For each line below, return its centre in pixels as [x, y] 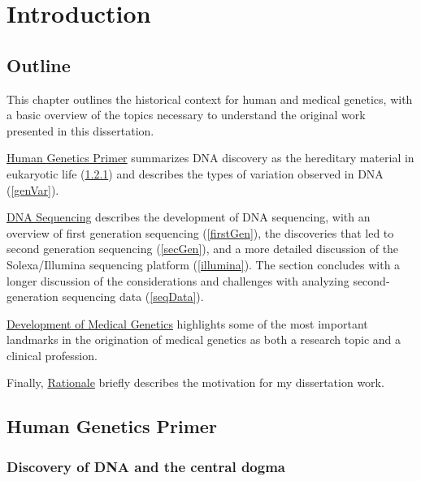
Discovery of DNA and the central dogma [146, 466]
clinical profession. [52, 355]
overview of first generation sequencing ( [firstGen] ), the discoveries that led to [200, 232]
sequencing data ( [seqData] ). [133, 296]
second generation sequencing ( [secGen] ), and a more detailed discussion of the [203, 249]
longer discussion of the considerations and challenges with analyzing [178, 280]
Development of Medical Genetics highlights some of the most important [187, 323]
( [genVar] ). [33, 189]
